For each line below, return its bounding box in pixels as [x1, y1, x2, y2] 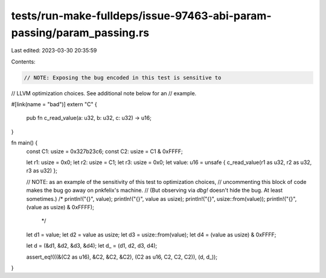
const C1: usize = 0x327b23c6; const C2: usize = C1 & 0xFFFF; [26, 148, 184, 155]
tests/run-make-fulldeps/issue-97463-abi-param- [11, 9, 272, 22]
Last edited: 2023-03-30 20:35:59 [11, 47, 97, 54]
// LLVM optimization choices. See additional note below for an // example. [11, 89, 197, 96]
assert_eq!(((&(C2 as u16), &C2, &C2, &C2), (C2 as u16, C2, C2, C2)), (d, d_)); [26, 253, 217, 261]
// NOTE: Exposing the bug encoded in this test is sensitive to [24, 74, 222, 81]
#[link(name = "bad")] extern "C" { [11, 101, 98, 108]
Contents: [11, 58, 36, 65]
